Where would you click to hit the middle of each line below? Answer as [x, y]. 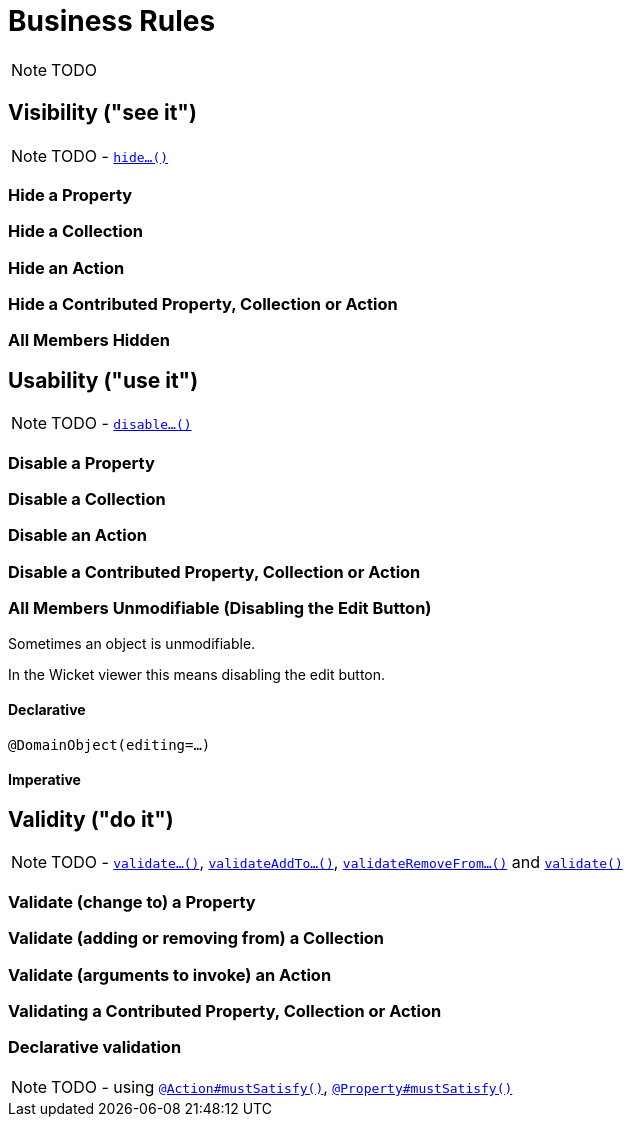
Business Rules [112, 21]
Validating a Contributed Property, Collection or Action [225, 1010]
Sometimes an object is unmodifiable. [132, 643]
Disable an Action [77, 535]
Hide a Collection [75, 231]
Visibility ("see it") [102, 113]
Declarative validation [95, 1047]
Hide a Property [70, 194]
